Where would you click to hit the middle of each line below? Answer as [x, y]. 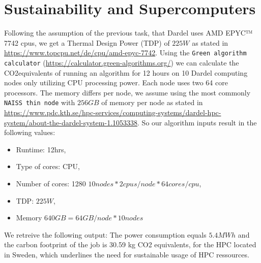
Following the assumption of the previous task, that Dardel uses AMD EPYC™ [128, 33]
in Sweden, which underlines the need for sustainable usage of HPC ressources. [127, 254]
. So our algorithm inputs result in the [197, 122]
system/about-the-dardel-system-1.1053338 [71, 122]
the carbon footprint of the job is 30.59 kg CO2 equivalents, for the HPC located [130, 244]
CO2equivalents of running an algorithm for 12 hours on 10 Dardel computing [126, 72]
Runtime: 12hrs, [41, 149]
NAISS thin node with [40, 102]
